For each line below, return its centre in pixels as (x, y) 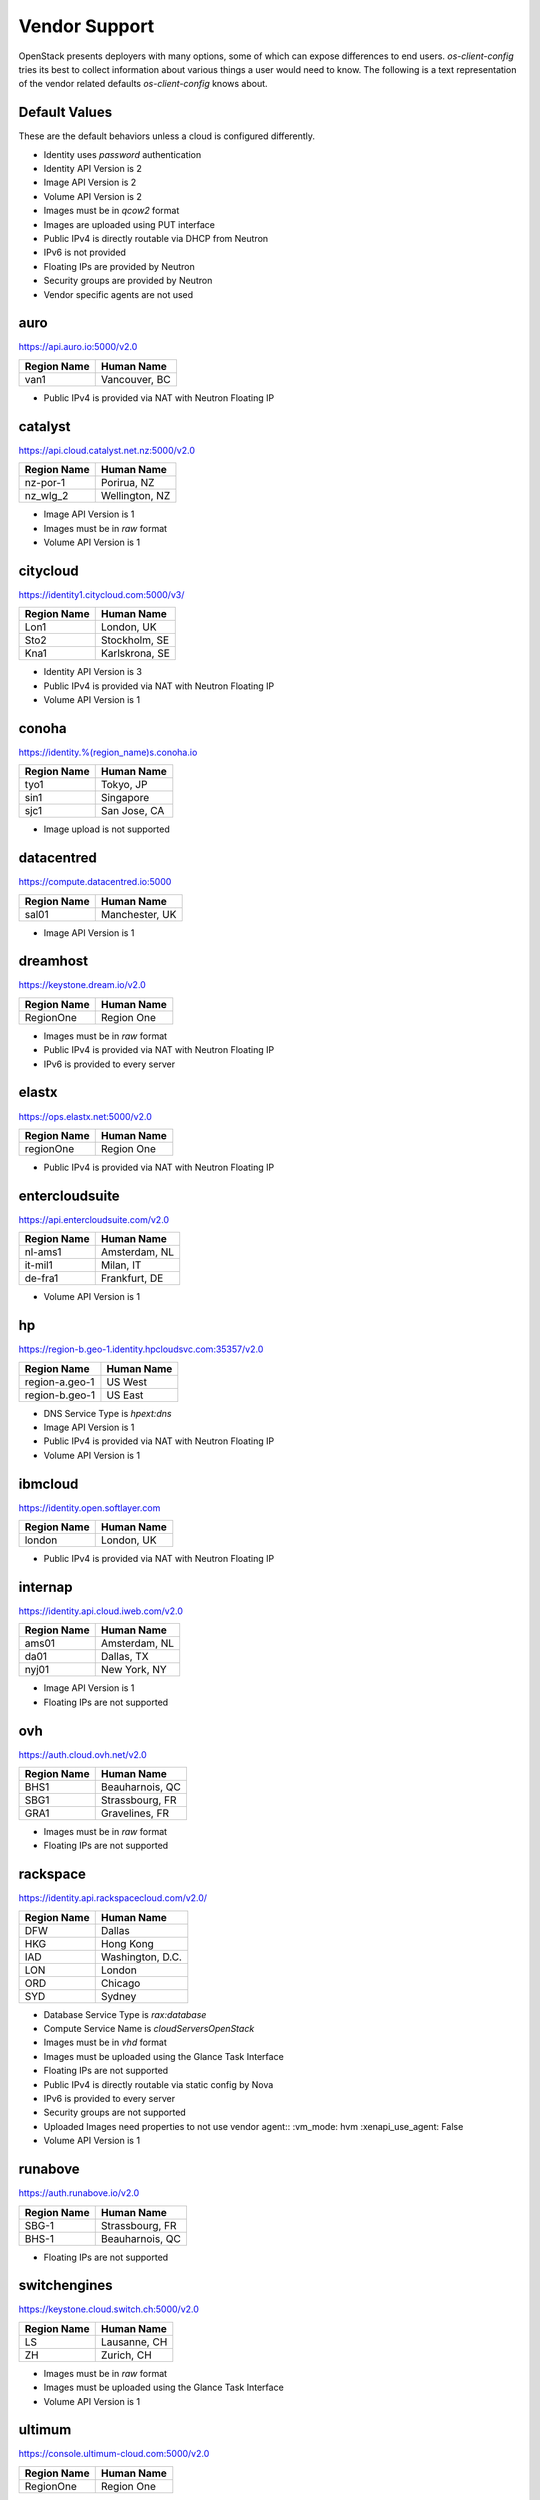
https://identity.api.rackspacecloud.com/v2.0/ (113, 1898)
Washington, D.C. (141, 1957)
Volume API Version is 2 (92, 196)
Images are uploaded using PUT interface (129, 224)
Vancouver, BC (135, 379)
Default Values (65, 112)
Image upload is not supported (106, 829)
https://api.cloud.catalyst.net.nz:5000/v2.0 (106, 450)
